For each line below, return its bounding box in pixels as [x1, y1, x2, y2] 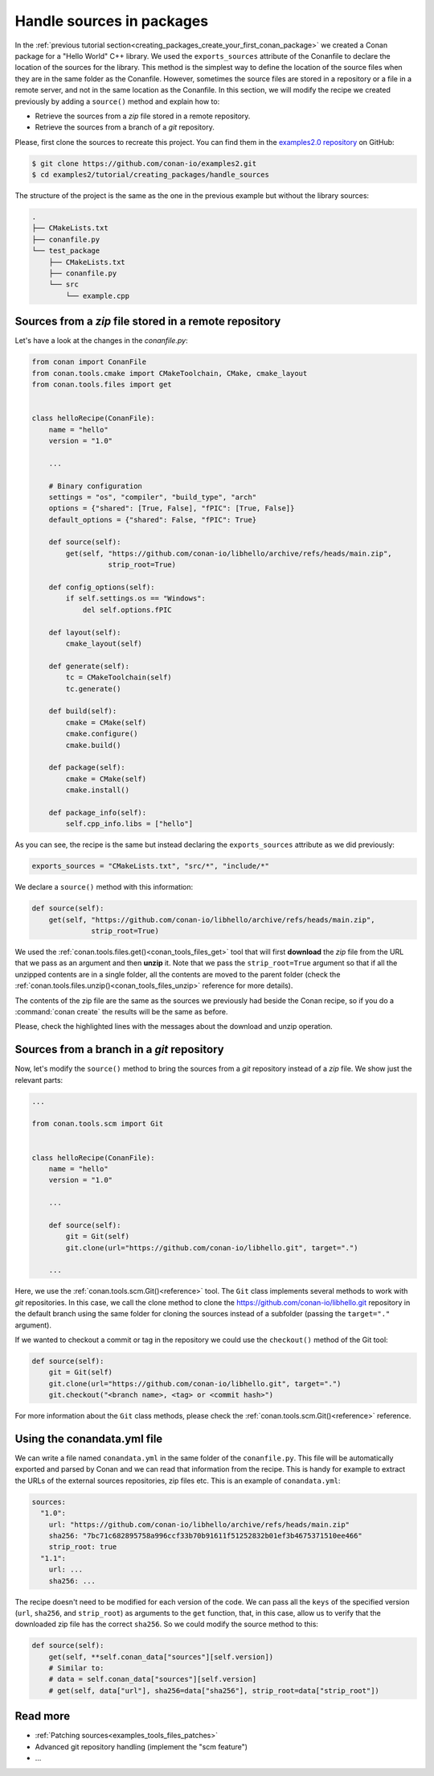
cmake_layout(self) [65, 639, 142, 648]
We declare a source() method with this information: [14, 882, 194, 892]
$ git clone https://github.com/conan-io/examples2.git [31, 159, 257, 168]
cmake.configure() [65, 729, 138, 738]
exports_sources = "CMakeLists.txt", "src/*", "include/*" [31, 861, 269, 871]
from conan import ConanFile [31, 357, 147, 366]
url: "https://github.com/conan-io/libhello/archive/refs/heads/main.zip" [48, 1520, 350, 1529]
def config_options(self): [48, 583, 156, 592]
